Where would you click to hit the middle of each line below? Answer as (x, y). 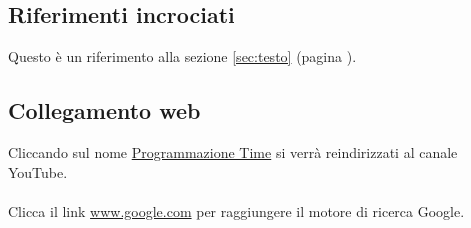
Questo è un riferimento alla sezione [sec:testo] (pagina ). (182, 56)
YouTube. (38, 171)
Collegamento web (104, 110)
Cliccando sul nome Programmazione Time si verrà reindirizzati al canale (233, 152)
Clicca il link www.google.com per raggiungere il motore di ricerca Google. (236, 210)
